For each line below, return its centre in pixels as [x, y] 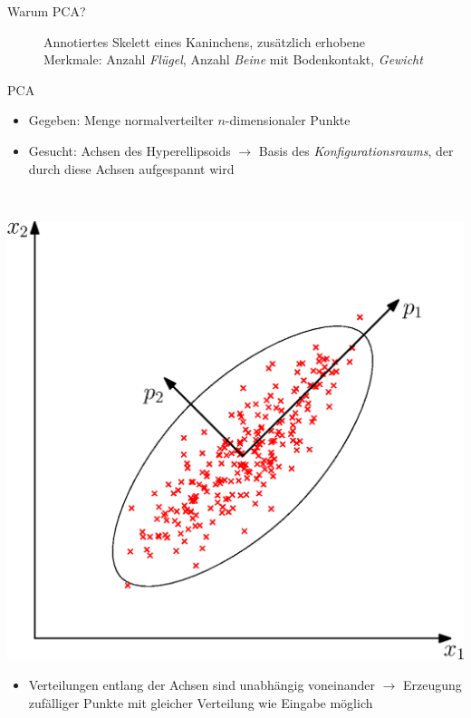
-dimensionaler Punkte [288, 120]
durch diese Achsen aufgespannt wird [131, 168]
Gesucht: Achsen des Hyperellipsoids [130, 150]
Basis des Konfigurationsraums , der [356, 150]
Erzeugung [433, 685]
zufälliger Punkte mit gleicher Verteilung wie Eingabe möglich [201, 702]
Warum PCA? [47, 11]
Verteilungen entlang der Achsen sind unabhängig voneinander [202, 685]
